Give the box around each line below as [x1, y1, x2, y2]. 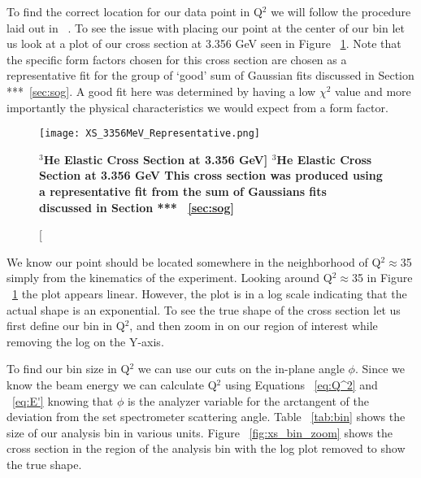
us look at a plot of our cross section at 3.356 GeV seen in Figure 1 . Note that [7, 35, 401, 52]
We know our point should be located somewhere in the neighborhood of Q [7, 253, 381, 270]
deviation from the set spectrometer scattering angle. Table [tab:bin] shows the [7, 408, 406, 425]
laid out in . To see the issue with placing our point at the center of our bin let [7, 19, 405, 36]
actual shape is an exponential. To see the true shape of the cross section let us [7, 301, 401, 318]
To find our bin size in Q [7, 360, 130, 377]
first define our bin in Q [7, 317, 125, 334]
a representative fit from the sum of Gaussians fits [39, 183, 327, 199]
